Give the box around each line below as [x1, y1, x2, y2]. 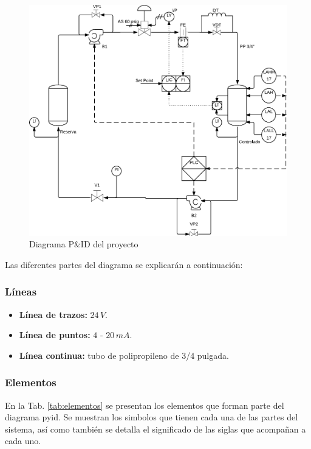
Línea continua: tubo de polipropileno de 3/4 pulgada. [19, 348, 229, 361]
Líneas [5, 284, 37, 299]
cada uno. [5, 434, 41, 447]
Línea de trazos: [19, 308, 87, 320]
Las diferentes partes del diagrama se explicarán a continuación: [5, 258, 243, 270]
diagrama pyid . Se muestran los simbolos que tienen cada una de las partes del [5, 411, 298, 423]
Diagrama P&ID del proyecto [29, 238, 138, 250]
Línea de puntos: [19, 328, 91, 341]
